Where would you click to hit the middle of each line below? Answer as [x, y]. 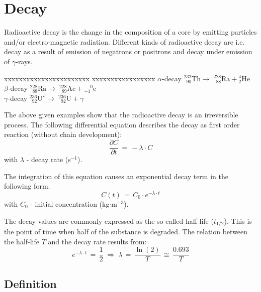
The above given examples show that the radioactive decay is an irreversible [121, 115]
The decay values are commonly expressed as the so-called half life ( [109, 221]
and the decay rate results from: [97, 241]
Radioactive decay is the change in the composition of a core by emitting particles [130, 32]
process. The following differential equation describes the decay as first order [122, 124]
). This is [238, 221]
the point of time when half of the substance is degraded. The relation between [126, 232]
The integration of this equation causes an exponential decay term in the [116, 176]
